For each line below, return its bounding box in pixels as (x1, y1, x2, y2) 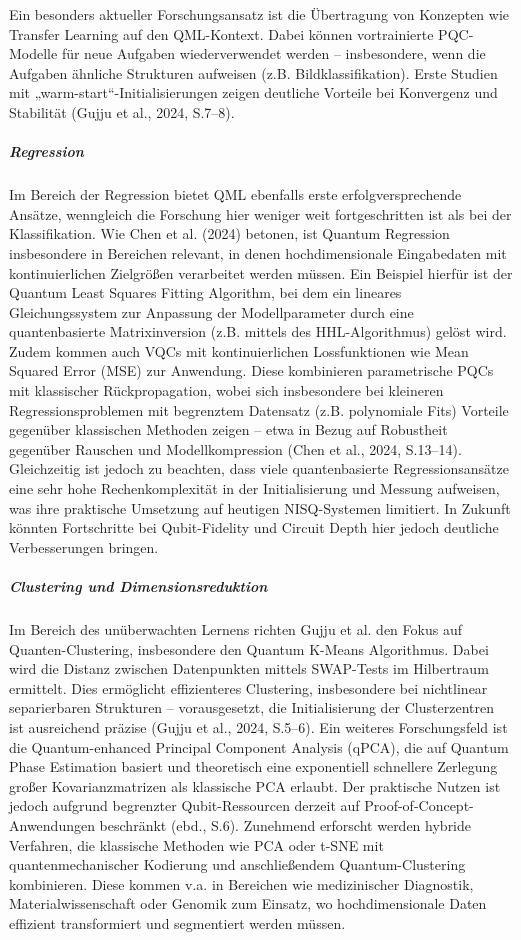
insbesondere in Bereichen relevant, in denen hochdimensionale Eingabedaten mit (9, 242, 507, 263)
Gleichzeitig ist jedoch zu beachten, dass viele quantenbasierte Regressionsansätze (9, 458, 509, 479)
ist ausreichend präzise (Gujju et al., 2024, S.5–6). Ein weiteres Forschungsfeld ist (9, 716, 508, 737)
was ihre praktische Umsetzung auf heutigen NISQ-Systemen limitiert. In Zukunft (9, 497, 511, 518)
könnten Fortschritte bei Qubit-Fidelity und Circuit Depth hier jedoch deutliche (9, 517, 499, 538)
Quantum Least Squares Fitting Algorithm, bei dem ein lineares (9, 282, 402, 303)
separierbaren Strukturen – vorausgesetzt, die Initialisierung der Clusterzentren (9, 697, 494, 718)
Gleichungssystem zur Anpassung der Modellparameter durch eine (9, 301, 414, 322)
